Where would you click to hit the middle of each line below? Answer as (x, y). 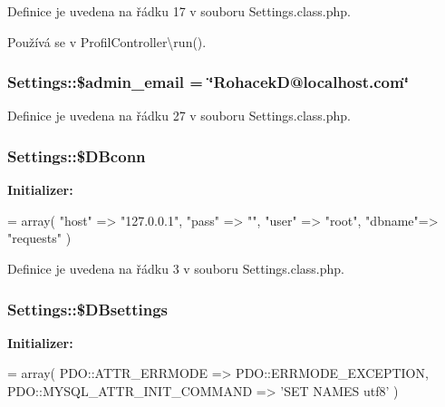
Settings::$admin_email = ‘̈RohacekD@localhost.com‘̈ (208, 82)
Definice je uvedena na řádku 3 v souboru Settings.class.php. (176, 268)
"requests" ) (39, 238)
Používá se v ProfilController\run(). (107, 41)
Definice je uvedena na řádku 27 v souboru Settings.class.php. (179, 116)
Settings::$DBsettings (88, 309)
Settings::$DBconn (77, 155)
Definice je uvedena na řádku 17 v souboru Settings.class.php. (179, 11)
